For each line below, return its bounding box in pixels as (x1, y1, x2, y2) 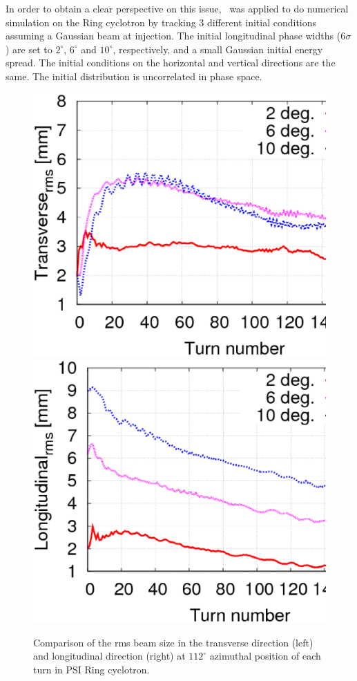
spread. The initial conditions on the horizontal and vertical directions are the (6, 55, 336, 70)
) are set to (6, 41, 52, 56)
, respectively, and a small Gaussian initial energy (113, 41, 323, 56)
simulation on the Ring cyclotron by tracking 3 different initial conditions (6, 15, 317, 29)
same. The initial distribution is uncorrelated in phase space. (6, 68, 262, 83)
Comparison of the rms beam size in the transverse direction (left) (33, 635, 313, 649)
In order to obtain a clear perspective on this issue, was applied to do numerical (6, 1, 349, 15)
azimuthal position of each (209, 649, 321, 663)
